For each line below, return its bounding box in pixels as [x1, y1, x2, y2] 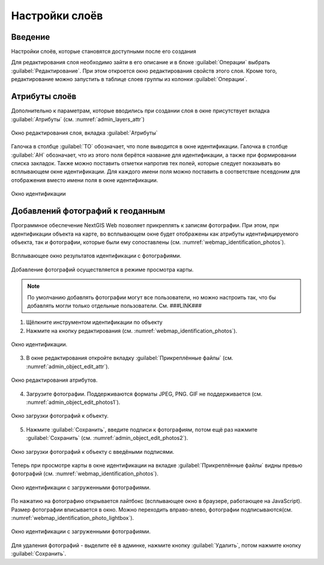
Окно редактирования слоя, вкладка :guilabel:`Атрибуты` [11, 129, 158, 136]
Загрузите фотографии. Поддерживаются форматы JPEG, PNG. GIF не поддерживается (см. [26, 390, 263, 397]
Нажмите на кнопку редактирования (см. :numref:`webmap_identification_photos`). [26, 327, 238, 334]
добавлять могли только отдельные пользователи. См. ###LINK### [27, 302, 202, 309]
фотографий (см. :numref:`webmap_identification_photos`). [11, 470, 159, 477]
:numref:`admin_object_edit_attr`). [26, 362, 110, 370]
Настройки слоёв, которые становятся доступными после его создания [11, 48, 196, 55]
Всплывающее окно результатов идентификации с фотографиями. [11, 252, 182, 260]
